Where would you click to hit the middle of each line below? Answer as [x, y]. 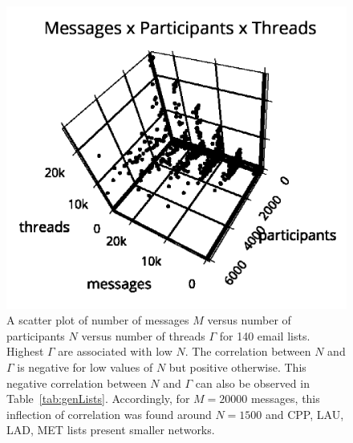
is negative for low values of [85, 366]
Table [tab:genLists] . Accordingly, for [98, 399]
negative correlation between [77, 383]
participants [36, 335]
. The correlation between [248, 351]
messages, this [285, 399]
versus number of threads [143, 335]
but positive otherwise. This [237, 366]
